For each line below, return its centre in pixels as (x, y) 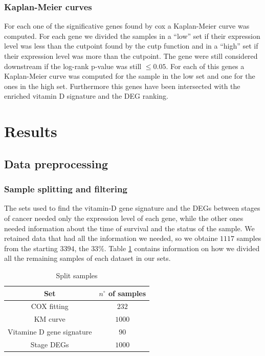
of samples (127, 293)
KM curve (50, 319)
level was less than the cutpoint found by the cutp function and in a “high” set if (131, 46)
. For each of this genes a (205, 66)
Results (31, 131)
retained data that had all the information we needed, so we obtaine (111, 238)
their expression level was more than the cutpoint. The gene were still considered (131, 56)
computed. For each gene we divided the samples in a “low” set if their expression (132, 36)
